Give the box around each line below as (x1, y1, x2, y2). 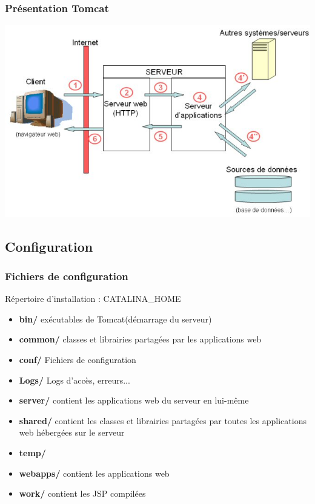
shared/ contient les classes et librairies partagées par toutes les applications (19, 414, 307, 427)
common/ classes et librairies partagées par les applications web (19, 333, 262, 345)
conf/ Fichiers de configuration (19, 353, 136, 366)
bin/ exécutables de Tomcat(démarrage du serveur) (19, 312, 212, 325)
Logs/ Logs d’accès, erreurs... (19, 373, 130, 386)
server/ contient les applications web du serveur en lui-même (19, 394, 249, 407)
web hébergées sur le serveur (19, 426, 125, 439)
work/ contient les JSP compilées (19, 487, 146, 500)
